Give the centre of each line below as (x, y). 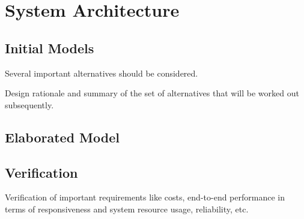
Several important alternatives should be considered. (102, 73)
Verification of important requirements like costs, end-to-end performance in (145, 197)
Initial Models (50, 48)
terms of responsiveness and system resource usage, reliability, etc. (127, 209)
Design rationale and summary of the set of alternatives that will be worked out (152, 93)
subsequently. (29, 104)
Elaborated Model (62, 137)
